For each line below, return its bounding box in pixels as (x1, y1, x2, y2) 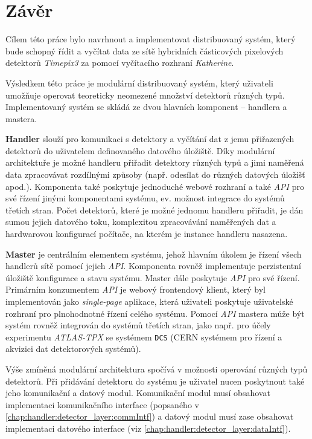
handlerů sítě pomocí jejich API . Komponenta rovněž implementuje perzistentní (5, 259, 301, 272)
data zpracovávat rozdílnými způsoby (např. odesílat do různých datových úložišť (5, 168, 305, 181)
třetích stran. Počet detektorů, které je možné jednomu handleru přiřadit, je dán (5, 203, 304, 216)
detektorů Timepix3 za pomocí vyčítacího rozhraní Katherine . (5, 56, 234, 69)
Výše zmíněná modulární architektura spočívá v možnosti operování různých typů (5, 363, 308, 376)
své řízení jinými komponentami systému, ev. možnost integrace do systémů (5, 192, 285, 204)
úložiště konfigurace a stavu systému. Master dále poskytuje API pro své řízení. (5, 271, 300, 284)
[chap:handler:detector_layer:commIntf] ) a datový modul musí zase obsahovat (5, 410, 294, 423)
